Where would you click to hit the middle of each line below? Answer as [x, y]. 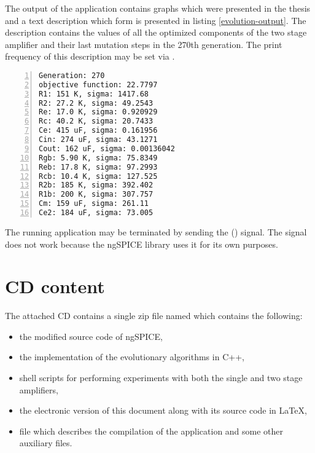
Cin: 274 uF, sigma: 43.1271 [98, 140]
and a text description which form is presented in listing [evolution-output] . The [156, 20]
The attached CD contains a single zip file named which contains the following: [154, 316]
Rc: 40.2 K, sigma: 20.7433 [96, 121]
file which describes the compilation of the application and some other [151, 431]
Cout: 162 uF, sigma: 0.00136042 [107, 148]
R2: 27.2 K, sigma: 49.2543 [96, 103]
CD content [55, 286]
